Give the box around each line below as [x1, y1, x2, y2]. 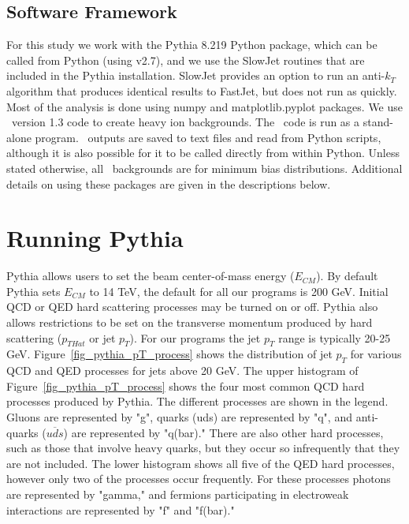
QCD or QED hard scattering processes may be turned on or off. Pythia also [6, 298, 378, 315]
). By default [316, 268, 378, 284]
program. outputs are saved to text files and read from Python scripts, [35, 129, 381, 145]
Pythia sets [6, 283, 61, 299]
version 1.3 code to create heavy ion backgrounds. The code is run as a [11, 114, 360, 130]
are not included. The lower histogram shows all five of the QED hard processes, [6, 455, 395, 471]
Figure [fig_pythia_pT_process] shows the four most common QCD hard [6, 377, 365, 394]
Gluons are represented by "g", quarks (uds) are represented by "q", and [6, 409, 352, 425]
